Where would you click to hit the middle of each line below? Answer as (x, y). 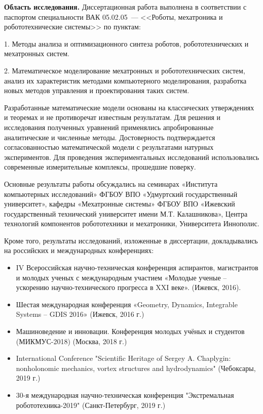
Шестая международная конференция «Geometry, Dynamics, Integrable (127, 304)
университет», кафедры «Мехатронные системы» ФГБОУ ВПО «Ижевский (120, 204)
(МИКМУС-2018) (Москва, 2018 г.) (71, 341)
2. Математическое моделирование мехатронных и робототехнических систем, (125, 70)
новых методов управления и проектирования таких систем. (97, 90)
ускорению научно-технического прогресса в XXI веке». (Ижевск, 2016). (128, 287)
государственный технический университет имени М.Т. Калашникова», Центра (126, 213)
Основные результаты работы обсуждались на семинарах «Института (111, 183)
